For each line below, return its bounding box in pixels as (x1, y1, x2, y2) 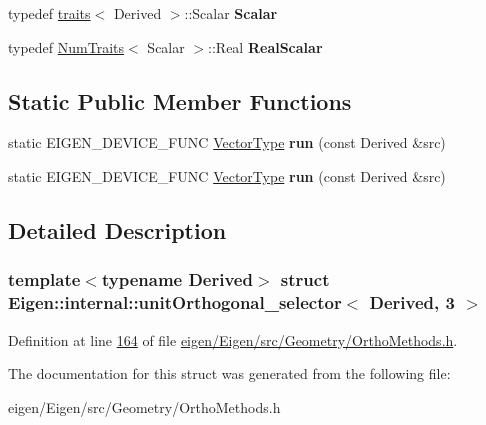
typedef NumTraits (8, 36, 125, 57)
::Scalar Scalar (184, 3, 278, 23)
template (8, 267, 81, 292)
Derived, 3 (369, 290, 455, 315)
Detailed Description (8, 214, 227, 245)
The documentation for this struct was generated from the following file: (8, 363, 451, 384)
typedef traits (8, 3, 91, 23)
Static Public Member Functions (8, 85, 352, 116)
